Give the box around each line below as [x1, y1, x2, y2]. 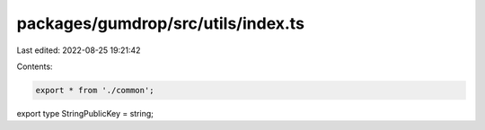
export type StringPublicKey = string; [16, 108, 154, 118]
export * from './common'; [35, 85, 154, 95]
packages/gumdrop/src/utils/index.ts [16, 13, 305, 33]
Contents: [16, 61, 53, 72]
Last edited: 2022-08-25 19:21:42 [16, 45, 141, 56]
